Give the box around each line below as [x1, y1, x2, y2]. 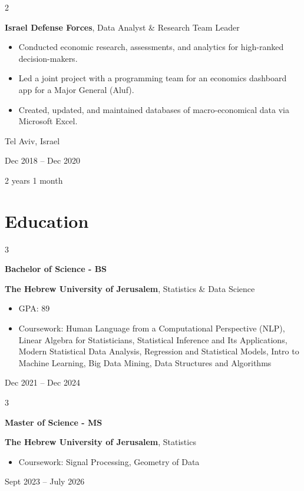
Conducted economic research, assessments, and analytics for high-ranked [18, 41, 284, 53]
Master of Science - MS [5, 416, 103, 428]
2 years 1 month [5, 174, 63, 186]
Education [5, 208, 89, 233]
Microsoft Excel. [18, 115, 78, 127]
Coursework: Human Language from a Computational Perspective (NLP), [18, 322, 285, 334]
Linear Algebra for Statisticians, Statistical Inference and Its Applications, [18, 333, 288, 346]
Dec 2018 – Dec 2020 [5, 154, 80, 167]
